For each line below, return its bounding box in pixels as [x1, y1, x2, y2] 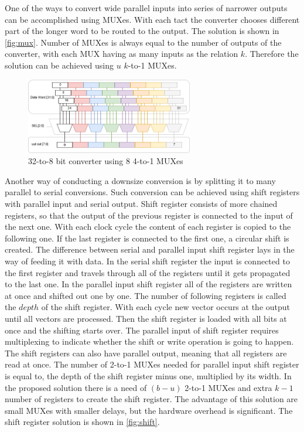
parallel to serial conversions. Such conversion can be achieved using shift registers [5, 186, 300, 198]
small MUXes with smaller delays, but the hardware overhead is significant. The [5, 404, 293, 416]
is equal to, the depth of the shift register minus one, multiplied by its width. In [5, 369, 292, 382]
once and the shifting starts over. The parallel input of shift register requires [5, 324, 279, 336]
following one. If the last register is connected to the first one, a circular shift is [5, 232, 289, 244]
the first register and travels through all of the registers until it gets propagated [5, 266, 291, 278]
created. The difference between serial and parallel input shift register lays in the [5, 243, 295, 256]
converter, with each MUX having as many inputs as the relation [5, 47, 238, 60]
